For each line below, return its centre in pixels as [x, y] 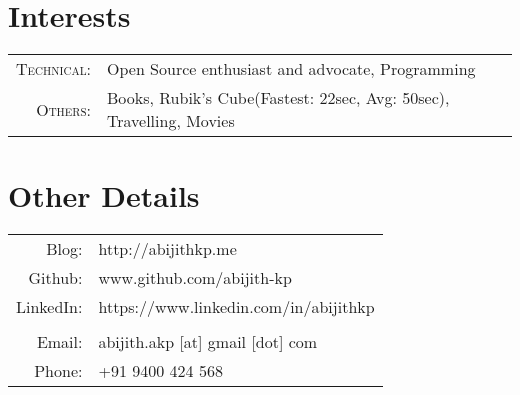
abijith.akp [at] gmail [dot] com [208, 342]
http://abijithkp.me [167, 249]
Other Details [104, 195]
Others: [63, 109]
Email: [59, 342]
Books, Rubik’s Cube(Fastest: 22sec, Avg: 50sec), [278, 98]
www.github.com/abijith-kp [195, 278]
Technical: [53, 69]
